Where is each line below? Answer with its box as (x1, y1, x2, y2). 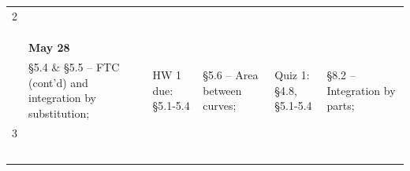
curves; (203, 97, 237, 114)
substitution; (28, 104, 90, 121)
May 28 (28, 39, 70, 56)
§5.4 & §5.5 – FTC (28, 59, 120, 75)
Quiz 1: (274, 66, 310, 82)
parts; (326, 97, 355, 114)
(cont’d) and (28, 74, 88, 90)
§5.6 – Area (203, 66, 259, 82)
